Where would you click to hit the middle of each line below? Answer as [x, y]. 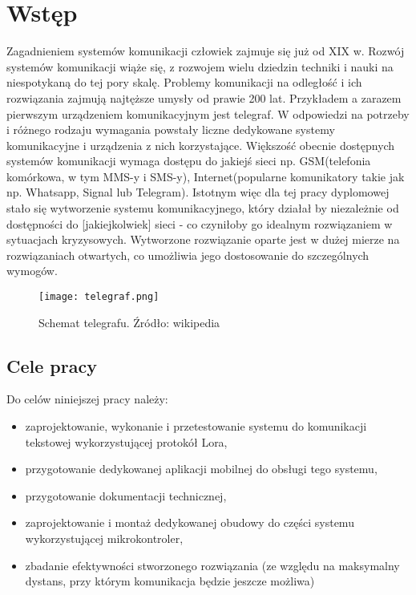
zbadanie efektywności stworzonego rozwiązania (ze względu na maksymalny [212, 565]
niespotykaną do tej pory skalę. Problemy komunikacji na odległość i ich [184, 82]
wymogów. [32, 271]
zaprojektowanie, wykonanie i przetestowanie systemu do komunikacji [196, 426]
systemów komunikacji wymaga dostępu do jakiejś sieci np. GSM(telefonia [189, 161]
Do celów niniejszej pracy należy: [87, 399]
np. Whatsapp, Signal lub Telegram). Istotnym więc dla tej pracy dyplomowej [198, 192]
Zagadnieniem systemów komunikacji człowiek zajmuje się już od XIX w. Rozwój [206, 51]
